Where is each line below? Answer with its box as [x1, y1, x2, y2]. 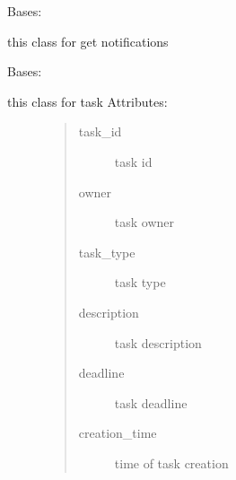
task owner [114, 213, 175, 231]
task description [114, 333, 202, 352]
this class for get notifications [7, 31, 169, 50]
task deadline [114, 393, 188, 412]
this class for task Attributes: [7, 92, 168, 110]
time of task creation [114, 453, 229, 472]
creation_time [78, 423, 157, 442]
